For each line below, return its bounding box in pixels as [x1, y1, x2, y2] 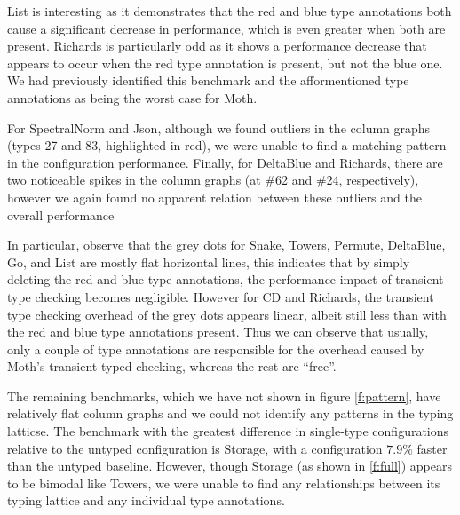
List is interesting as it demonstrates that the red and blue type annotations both [7, 2, 452, 20]
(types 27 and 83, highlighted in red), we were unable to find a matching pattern [7, 136, 447, 154]
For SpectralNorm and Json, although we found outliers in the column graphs [7, 118, 431, 137]
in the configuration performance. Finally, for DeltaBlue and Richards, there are [7, 153, 443, 171]
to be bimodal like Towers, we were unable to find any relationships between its [7, 473, 440, 492]
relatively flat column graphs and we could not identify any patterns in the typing [7, 404, 454, 423]
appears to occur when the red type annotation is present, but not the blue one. [7, 53, 443, 72]
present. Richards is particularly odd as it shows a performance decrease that [7, 36, 427, 55]
